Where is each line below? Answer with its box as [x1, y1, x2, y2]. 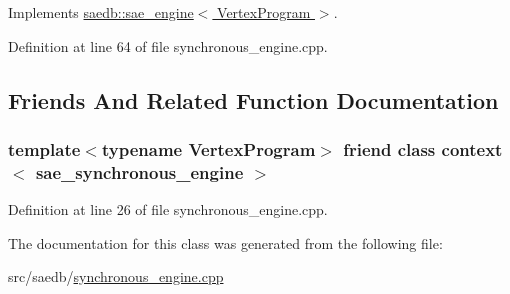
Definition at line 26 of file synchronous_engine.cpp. [8, 199, 328, 220]
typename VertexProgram [101, 136, 316, 161]
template [8, 136, 81, 161]
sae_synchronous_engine [35, 159, 244, 184]
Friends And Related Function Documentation [8, 84, 499, 115]
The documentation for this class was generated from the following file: [8, 232, 443, 253]
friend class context [343, 136, 503, 161]
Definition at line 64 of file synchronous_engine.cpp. [8, 35, 328, 56]
